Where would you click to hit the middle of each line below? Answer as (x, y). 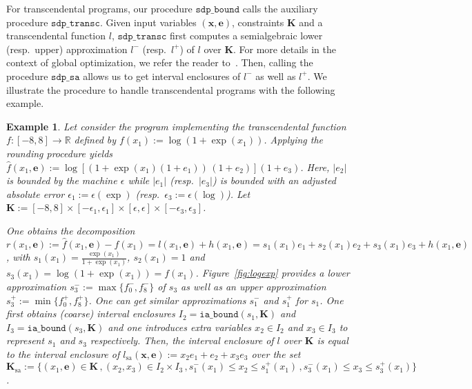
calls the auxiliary (280, 8)
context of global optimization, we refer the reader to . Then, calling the (160, 62)
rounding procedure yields (60, 153)
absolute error (36, 193)
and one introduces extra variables (180, 327)
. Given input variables (148, 22)
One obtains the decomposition (71, 230)
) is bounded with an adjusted (274, 180)
